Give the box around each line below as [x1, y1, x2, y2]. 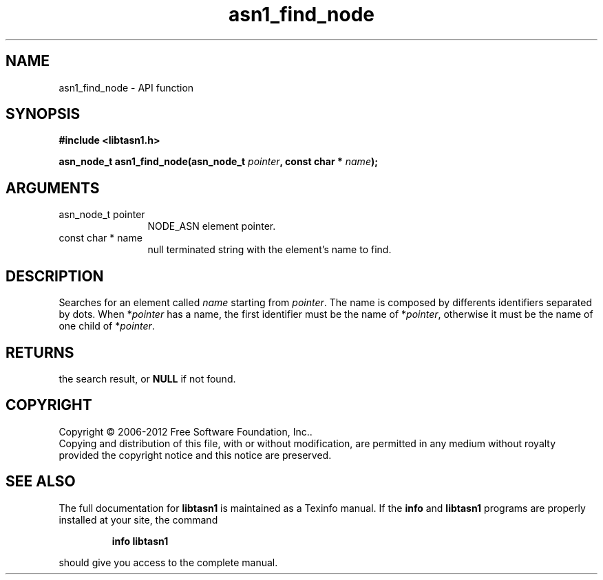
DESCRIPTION [6, 267, 104, 285]
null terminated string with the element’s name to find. [147, 244, 392, 256]
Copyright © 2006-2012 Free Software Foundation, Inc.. [59, 425, 313, 438]
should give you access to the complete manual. [59, 556, 278, 568]
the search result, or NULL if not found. [59, 372, 236, 385]
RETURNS [6, 343, 74, 361]
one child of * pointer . [59, 320, 155, 332]
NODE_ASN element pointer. [147, 220, 276, 233]
